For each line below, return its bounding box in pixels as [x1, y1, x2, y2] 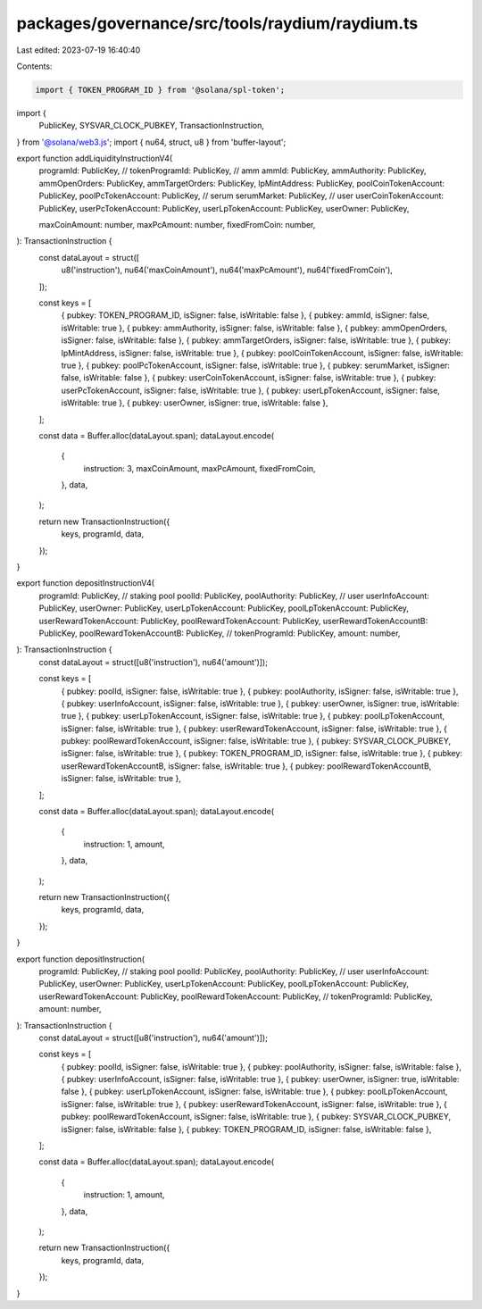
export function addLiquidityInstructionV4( [16, 153, 173, 164]
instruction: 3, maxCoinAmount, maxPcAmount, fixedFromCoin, [83, 463, 316, 473]
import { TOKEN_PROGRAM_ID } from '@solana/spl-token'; [35, 85, 286, 95]
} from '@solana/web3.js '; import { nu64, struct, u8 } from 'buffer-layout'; [16, 137, 287, 147]
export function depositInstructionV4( [16, 578, 155, 588]
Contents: [16, 61, 53, 71]
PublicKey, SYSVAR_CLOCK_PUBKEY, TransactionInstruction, [38, 121, 265, 131]
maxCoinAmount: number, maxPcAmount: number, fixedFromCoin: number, [38, 220, 316, 230]
